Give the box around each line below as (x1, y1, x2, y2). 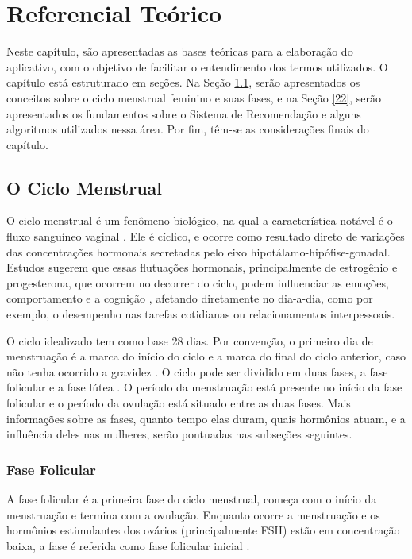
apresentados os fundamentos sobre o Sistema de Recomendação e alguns (6, 105, 361, 121)
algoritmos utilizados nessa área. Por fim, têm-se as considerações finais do (6, 121, 369, 137)
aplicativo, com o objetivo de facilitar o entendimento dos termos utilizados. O (6, 58, 388, 75)
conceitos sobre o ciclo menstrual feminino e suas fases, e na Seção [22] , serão (6, 89, 382, 106)
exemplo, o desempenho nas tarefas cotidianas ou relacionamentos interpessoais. (6, 306, 395, 322)
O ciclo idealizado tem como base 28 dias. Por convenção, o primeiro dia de (6, 332, 373, 349)
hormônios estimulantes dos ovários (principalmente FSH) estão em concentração (6, 522, 400, 538)
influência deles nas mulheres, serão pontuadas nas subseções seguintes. (6, 426, 352, 442)
